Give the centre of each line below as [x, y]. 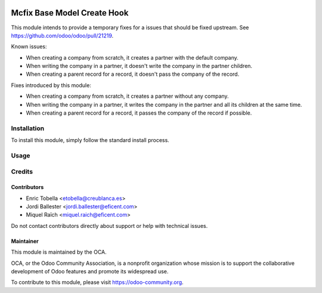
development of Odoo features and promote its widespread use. [90, 272]
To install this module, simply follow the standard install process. [90, 140]
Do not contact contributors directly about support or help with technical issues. [109, 226]
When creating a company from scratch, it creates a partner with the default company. [132, 57]
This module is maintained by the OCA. [59, 252]
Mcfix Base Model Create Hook [70, 13]
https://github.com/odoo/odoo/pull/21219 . [62, 35]
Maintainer [25, 241]
